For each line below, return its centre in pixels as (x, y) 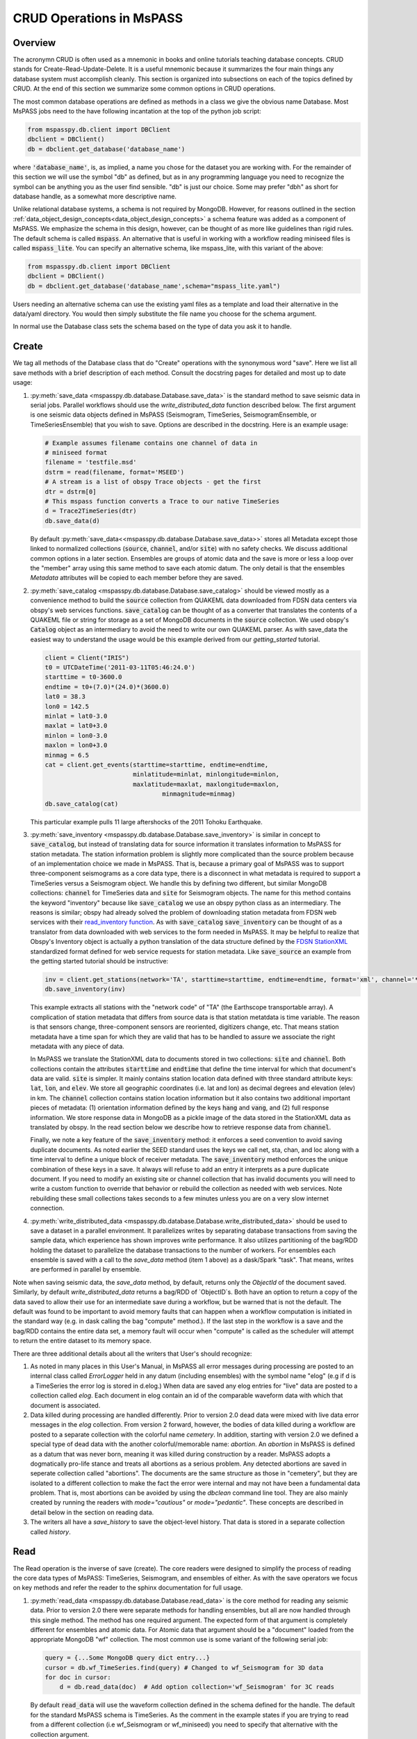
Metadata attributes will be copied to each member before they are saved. (137, 578)
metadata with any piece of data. (77, 1046)
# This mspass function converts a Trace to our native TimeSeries (162, 501)
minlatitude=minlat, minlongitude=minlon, (206, 775)
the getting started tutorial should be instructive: (99, 961)
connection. (47, 1208)
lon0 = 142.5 (67, 706)
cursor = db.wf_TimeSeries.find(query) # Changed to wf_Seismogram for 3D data (184, 1667)
